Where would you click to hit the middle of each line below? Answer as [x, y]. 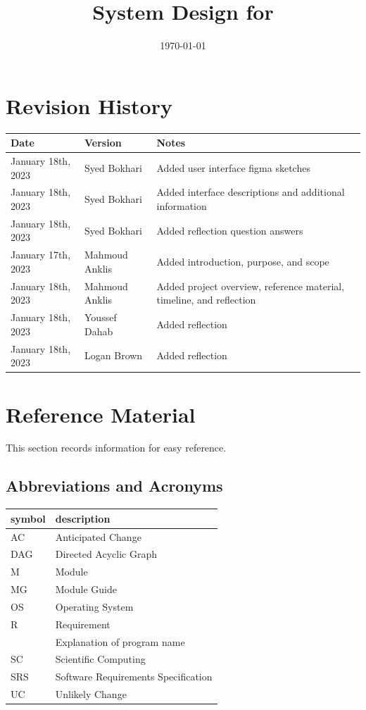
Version [103, 143]
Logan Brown [114, 355]
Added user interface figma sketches [233, 167]
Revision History [89, 105]
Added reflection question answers [230, 230]
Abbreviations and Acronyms [114, 486]
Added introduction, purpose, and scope [243, 262]
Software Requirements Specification [134, 677]
